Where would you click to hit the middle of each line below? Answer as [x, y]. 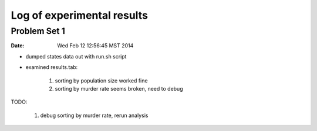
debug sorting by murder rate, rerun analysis [94, 115]
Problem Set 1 [38, 31]
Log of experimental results [79, 15]
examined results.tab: [52, 67]
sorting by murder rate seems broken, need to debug [119, 88]
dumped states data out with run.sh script [76, 56]
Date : [18, 46]
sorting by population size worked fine [101, 80]
